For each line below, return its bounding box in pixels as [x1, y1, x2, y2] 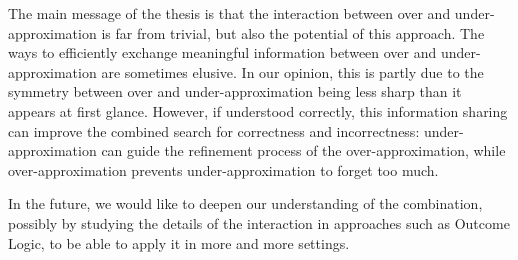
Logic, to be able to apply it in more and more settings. [8, 232, 350, 253]
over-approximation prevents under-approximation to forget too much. [8, 159, 439, 180]
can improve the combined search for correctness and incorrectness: [8, 120, 420, 141]
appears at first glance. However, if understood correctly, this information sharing [8, 100, 508, 121]
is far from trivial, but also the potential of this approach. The [101, 22, 485, 43]
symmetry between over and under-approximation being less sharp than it [8, 81, 462, 102]
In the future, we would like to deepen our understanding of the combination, [8, 193, 483, 214]
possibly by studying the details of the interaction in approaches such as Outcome [8, 212, 510, 233]
